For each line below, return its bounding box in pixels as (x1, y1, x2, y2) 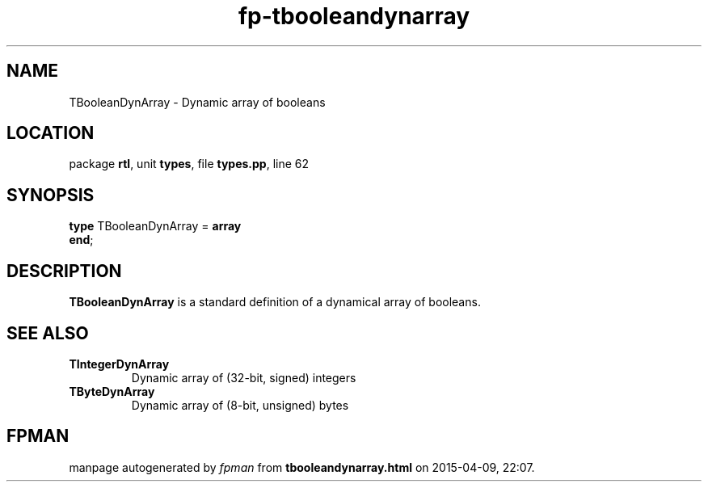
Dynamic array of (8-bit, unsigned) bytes (131, 398, 349, 412)
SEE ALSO (6, 322, 89, 343)
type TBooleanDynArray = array (69, 219, 242, 233)
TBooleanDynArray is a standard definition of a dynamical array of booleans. (69, 295, 481, 309)
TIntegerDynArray (69, 356, 170, 371)
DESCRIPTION (6, 260, 122, 281)
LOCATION (6, 123, 95, 144)
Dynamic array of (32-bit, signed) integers (131, 370, 356, 385)
